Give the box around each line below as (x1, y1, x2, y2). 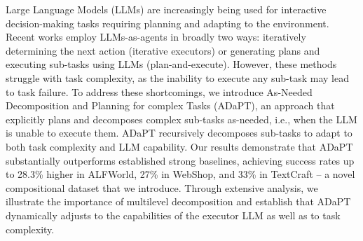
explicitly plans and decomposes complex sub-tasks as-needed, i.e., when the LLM (6, 111, 357, 126)
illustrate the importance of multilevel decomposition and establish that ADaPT (6, 194, 351, 209)
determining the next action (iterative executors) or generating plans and (6, 43, 320, 57)
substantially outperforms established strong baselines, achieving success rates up (6, 153, 355, 167)
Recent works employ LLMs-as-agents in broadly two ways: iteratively (6, 29, 306, 44)
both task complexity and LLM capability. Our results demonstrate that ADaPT (6, 139, 353, 153)
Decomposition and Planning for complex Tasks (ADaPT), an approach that (6, 98, 335, 113)
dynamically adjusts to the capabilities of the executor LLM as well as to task (6, 207, 341, 222)
